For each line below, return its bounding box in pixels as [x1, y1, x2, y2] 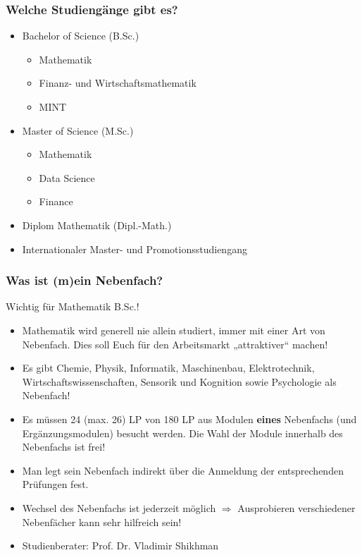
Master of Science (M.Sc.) [22, 123, 134, 138]
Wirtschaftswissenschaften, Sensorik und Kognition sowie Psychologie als [22, 374, 337, 389]
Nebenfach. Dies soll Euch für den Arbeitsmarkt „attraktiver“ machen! [22, 336, 328, 351]
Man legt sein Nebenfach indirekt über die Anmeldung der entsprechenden [22, 463, 344, 477]
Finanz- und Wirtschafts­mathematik [39, 75, 196, 90]
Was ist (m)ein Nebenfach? [6, 272, 163, 289]
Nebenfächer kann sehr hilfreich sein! [22, 514, 182, 529]
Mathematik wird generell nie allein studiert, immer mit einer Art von [22, 322, 325, 337]
